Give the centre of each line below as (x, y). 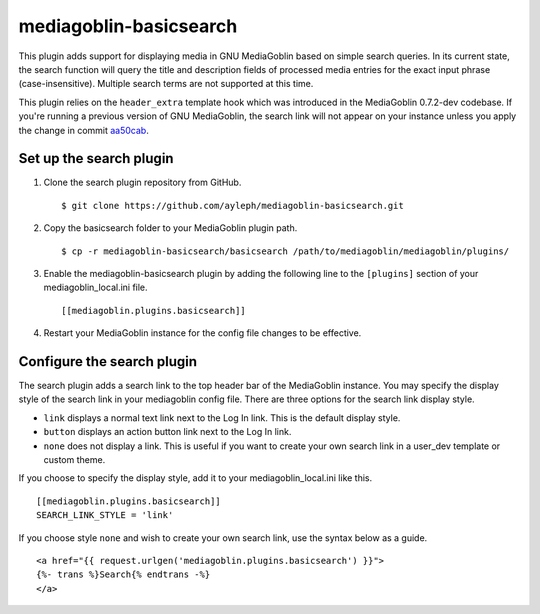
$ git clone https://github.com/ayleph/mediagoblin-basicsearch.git (232, 205)
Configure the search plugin (108, 361)
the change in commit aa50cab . (83, 130)
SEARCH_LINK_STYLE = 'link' (105, 515)
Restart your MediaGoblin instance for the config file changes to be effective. (202, 333)
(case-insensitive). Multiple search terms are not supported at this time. (166, 84)
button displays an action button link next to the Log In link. (167, 432)
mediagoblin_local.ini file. (96, 287)
